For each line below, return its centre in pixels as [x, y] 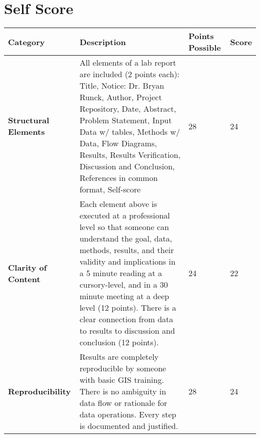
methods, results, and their [127, 250]
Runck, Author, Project [121, 97]
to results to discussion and [127, 331]
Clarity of [27, 267]
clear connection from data [126, 319]
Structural [29, 120]
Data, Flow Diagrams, [118, 143]
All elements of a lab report [128, 63]
